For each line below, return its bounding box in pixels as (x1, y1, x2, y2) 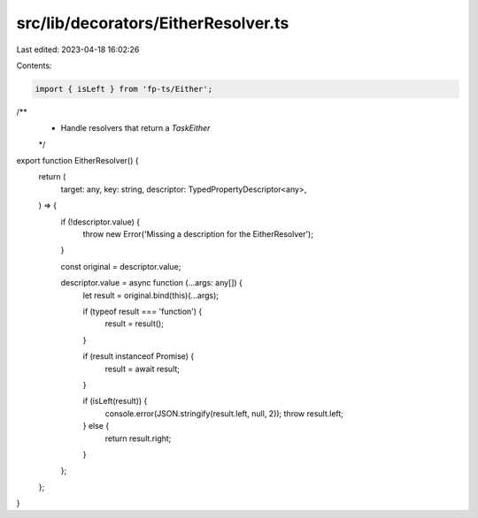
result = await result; (104, 363, 181, 374)
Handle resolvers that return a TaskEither (60, 123, 211, 133)
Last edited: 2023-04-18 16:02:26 (16, 44, 140, 55)
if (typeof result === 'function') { (82, 306, 203, 316)
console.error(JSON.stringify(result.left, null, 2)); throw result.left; (104, 408, 344, 419)
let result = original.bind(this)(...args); (82, 290, 220, 301)
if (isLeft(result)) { (82, 396, 148, 407)
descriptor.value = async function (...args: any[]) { (60, 278, 243, 288)
